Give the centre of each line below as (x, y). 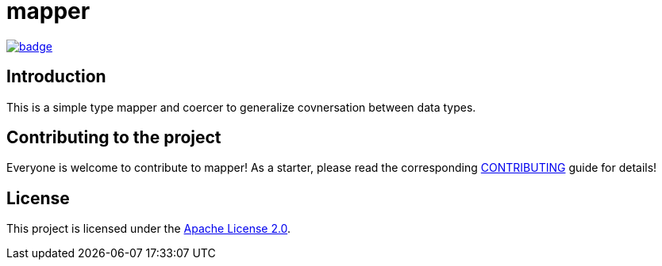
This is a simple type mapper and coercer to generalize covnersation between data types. (241, 107)
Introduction (56, 77)
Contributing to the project (114, 138)
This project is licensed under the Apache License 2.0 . (149, 229)
